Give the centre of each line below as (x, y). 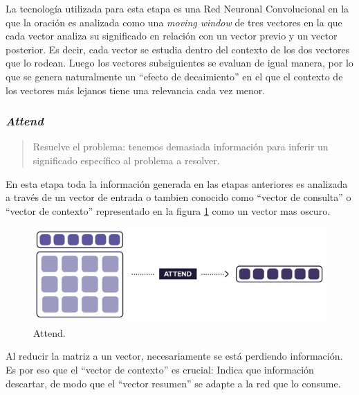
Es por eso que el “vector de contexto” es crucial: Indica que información (160, 369)
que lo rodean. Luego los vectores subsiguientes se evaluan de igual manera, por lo (179, 63)
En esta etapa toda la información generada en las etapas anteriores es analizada (177, 183)
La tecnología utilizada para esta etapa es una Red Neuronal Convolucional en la (177, 8)
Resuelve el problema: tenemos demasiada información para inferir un (181, 147)
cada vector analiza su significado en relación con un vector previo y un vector (172, 36)
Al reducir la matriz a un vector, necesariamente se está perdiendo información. (174, 356)
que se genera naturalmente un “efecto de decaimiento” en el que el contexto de (174, 76)
